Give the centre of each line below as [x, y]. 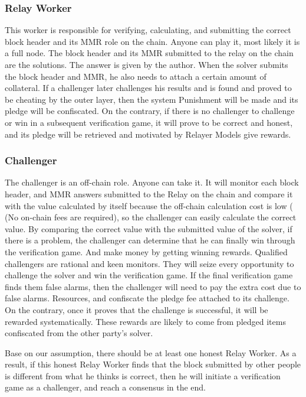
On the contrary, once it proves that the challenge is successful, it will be [136, 309]
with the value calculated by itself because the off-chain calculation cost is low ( [149, 205]
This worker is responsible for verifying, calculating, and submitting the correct [148, 30]
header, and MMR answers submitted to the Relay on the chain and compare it [149, 193]
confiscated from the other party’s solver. [79, 333]
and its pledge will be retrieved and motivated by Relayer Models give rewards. [148, 134]
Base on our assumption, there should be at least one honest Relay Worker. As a [151, 352]
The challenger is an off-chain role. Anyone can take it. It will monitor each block [152, 182]
